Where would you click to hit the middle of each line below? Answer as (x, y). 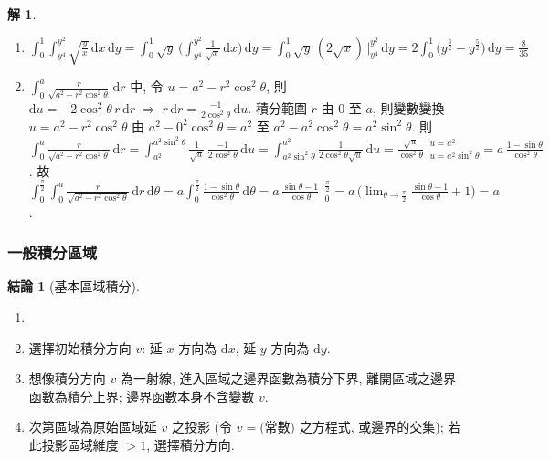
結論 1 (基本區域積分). (74, 286)
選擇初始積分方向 (80, 347)
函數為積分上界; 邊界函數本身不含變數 (142, 396)
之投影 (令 (202, 427)
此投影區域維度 (74, 444)
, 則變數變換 (408, 107)
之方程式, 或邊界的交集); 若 (380, 427)
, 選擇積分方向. (190, 444)
